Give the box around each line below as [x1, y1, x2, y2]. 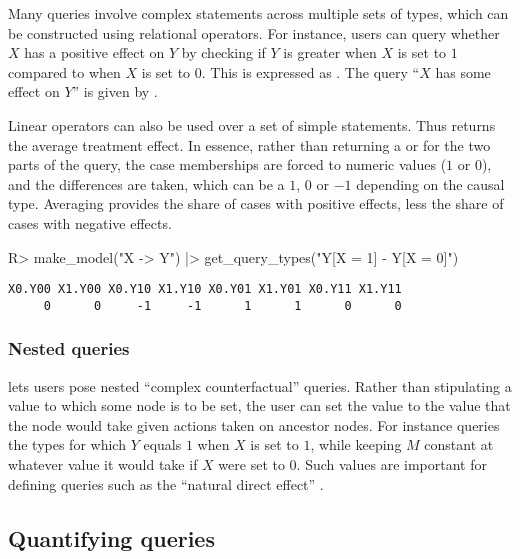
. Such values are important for [296, 454, 487, 475]
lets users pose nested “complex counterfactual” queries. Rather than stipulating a [8, 375, 512, 396]
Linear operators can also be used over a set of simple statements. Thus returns [8, 114, 496, 135]
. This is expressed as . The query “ [201, 61, 420, 82]
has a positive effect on [24, 42, 165, 63]
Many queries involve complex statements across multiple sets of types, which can [8, 3, 509, 23]
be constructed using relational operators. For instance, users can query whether [8, 22, 500, 43]
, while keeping [310, 434, 402, 455]
